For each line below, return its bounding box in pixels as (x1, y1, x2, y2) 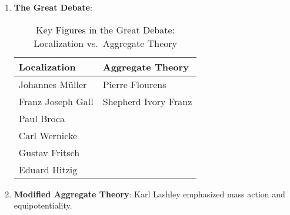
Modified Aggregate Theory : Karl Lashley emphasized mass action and (14, 187, 285, 200)
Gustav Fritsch (18, 145, 80, 159)
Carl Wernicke (18, 128, 77, 142)
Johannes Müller (18, 77, 87, 91)
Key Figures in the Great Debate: (36, 22, 175, 36)
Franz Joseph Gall (18, 94, 94, 108)
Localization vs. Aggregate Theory (34, 36, 177, 50)
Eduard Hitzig (18, 162, 78, 176)
